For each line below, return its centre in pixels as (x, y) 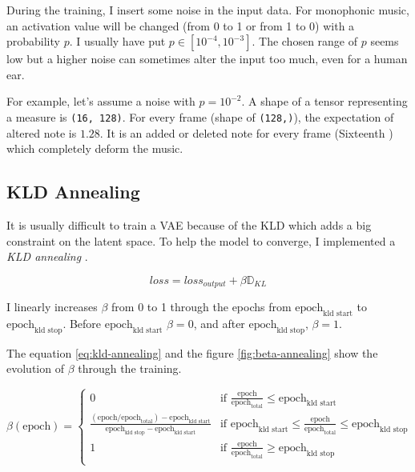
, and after (219, 324)
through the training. (130, 368)
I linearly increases (52, 307)
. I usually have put (117, 41)
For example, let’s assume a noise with (101, 101)
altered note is (42, 132)
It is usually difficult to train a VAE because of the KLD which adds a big (189, 225)
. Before (82, 324)
